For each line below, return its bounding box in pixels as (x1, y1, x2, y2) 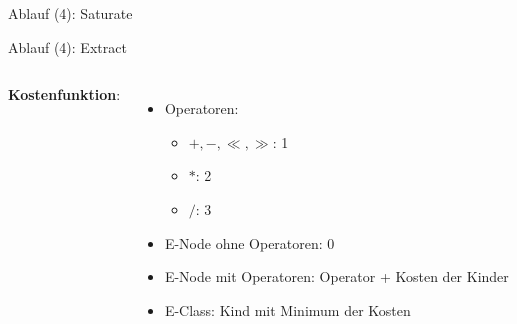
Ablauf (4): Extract (8, 36, 127, 57)
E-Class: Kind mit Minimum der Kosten (164, 299, 411, 320)
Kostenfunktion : (8, 84, 121, 105)
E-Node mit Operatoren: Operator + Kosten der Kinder (164, 266, 509, 287)
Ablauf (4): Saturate (8, 3, 133, 23)
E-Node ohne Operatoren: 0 (164, 232, 335, 253)
